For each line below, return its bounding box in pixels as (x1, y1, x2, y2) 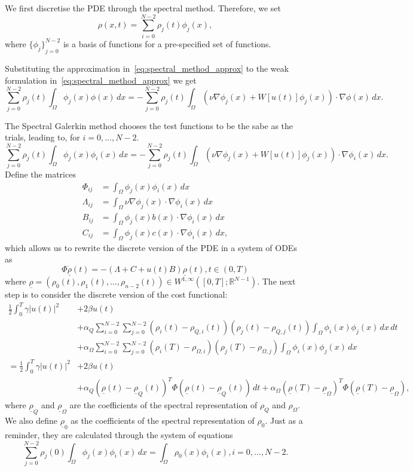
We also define (5, 414, 57, 427)
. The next (257, 275, 296, 288)
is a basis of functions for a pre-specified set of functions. (63, 37, 271, 50)
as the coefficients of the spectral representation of (71, 414, 255, 427)
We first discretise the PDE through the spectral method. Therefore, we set (5, 2, 282, 14)
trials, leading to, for (5, 131, 80, 143)
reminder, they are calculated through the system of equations (5, 429, 233, 441)
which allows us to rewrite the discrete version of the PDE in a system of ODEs (5, 241, 297, 253)
